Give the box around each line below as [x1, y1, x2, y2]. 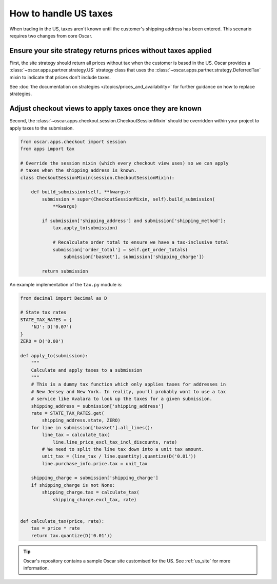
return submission [42, 268, 88, 274]
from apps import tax [20, 146, 75, 152]
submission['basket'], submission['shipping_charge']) [63, 253, 205, 260]
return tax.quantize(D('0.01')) [31, 533, 113, 538]
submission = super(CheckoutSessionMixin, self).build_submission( [42, 196, 215, 202]
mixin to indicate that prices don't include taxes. [9, 74, 111, 80]
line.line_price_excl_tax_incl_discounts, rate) [52, 439, 177, 445]
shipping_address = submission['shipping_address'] [31, 403, 164, 409]
